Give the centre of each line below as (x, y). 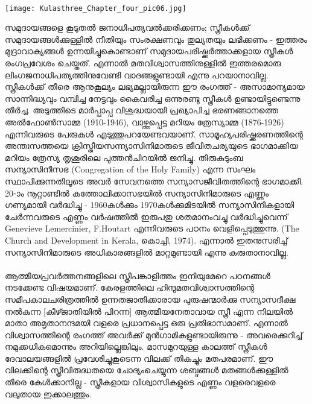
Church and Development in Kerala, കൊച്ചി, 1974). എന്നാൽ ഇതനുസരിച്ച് (146, 240)
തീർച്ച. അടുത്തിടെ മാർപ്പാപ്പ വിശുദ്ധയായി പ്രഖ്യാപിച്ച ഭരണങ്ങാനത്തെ (142, 110)
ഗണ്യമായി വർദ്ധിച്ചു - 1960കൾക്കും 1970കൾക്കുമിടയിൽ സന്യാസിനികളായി (150, 205)
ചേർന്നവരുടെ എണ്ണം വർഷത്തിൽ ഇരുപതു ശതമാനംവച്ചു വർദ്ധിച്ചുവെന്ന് (146, 216)
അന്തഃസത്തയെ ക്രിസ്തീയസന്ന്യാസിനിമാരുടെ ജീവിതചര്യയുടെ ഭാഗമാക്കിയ (151, 146)
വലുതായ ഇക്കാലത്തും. (48, 393)
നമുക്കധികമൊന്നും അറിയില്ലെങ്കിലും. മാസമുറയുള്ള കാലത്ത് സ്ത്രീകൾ (136, 346)
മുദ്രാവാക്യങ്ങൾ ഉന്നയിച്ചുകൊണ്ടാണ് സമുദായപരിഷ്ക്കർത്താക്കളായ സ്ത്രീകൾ (149, 51)
